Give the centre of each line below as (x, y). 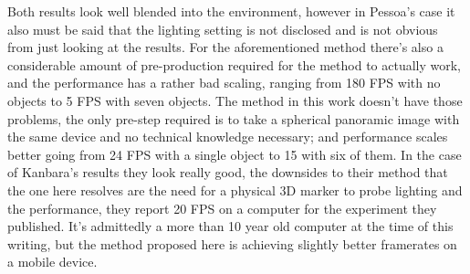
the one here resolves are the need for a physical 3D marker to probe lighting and (235, 190)
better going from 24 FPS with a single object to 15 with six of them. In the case (235, 154)
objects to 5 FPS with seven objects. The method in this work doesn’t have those (235, 100)
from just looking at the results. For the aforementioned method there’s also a (225, 47)
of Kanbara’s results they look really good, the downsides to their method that (228, 172)
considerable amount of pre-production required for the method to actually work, (235, 64)
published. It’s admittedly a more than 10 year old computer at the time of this (230, 226)
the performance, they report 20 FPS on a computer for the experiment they (222, 208)
